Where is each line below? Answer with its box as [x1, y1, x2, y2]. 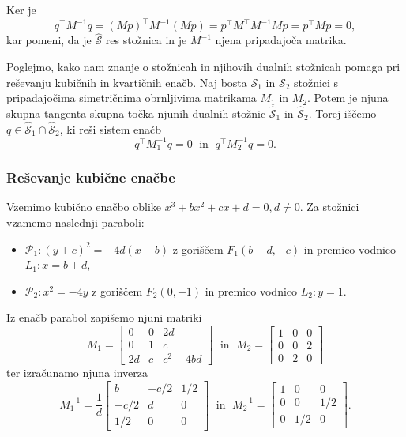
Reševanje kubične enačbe [6, 168, 175, 187]
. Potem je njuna [307, 89, 389, 106]
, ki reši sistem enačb [59, 120, 161, 137]
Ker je [6, 2, 36, 17]
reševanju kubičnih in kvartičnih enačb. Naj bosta [6, 73, 247, 90]
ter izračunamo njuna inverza [6, 364, 148, 381]
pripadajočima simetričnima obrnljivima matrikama [6, 89, 257, 106]
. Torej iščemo [308, 104, 377, 121]
